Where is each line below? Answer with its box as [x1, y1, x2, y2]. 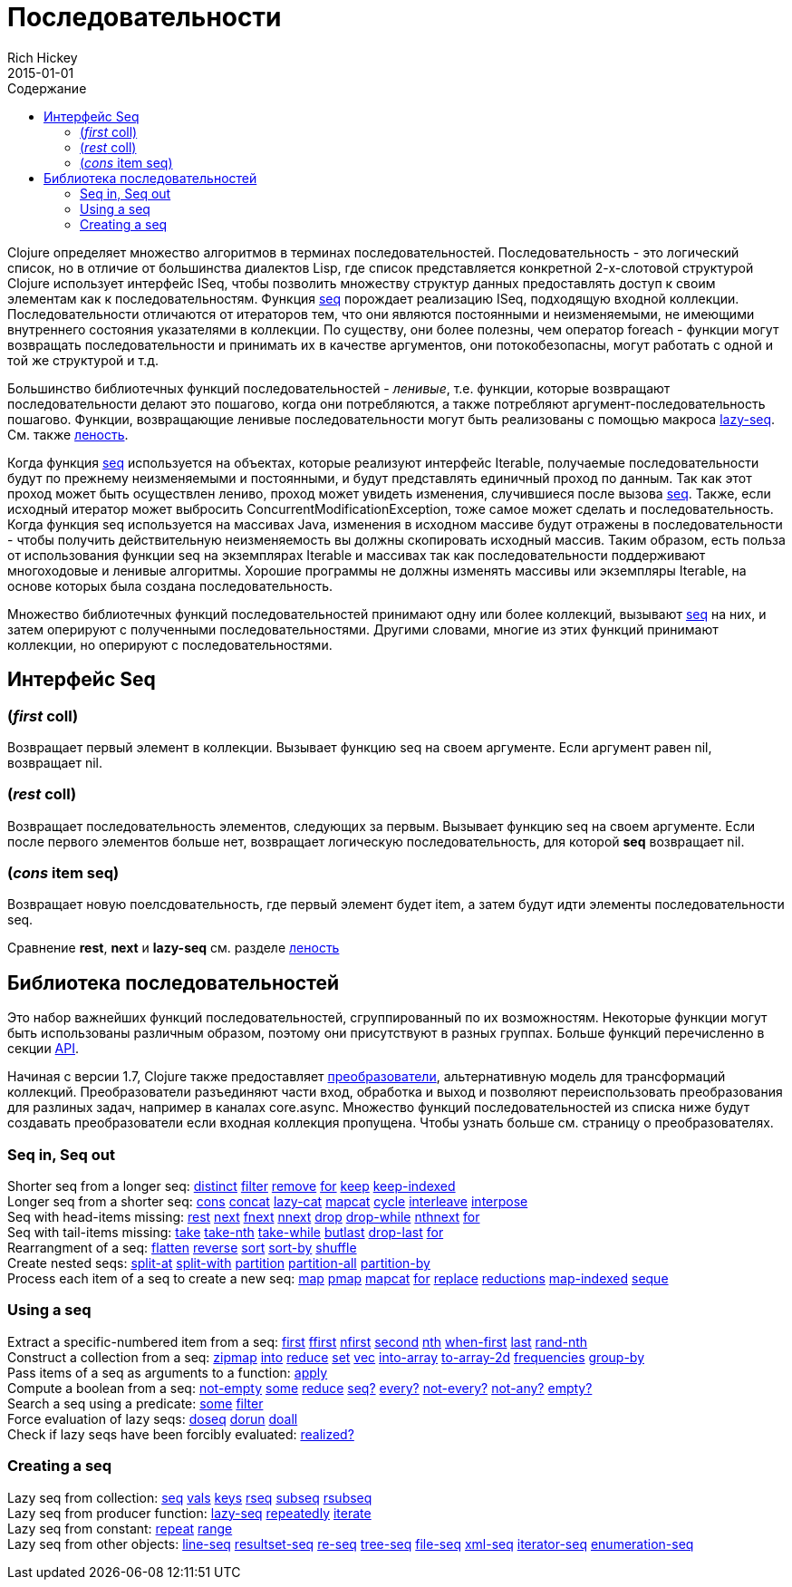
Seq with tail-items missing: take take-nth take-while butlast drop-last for [7, 1224, 444, 1241]
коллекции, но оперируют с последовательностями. [7, 636, 333, 653]
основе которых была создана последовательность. [7, 577, 333, 594]
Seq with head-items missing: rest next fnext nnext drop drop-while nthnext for [7, 1209, 480, 1225]
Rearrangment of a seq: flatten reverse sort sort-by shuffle [7, 1240, 357, 1256]
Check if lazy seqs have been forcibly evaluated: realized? [7, 1426, 354, 1442]
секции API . [7, 1040, 80, 1057]
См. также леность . [7, 426, 129, 442]
